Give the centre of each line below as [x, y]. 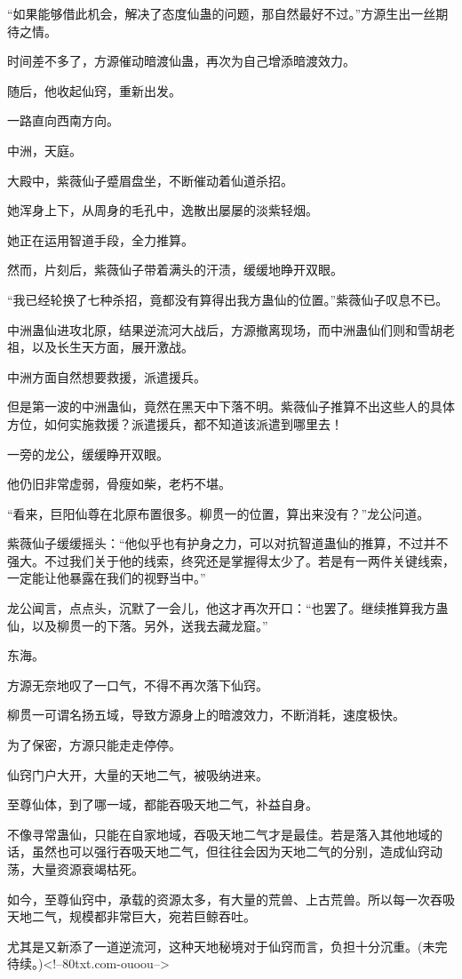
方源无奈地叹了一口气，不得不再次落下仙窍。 [138, 685]
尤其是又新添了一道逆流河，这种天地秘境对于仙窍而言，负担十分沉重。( [215, 946]
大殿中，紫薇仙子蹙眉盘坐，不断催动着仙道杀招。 [150, 180]
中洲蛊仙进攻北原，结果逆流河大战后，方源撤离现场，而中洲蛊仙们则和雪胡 [225, 329]
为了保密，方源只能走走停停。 [94, 745]
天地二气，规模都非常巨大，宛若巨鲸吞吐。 [131, 916]
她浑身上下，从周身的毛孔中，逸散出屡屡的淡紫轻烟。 [163, 210]
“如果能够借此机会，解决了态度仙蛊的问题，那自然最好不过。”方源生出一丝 [222, 13]
